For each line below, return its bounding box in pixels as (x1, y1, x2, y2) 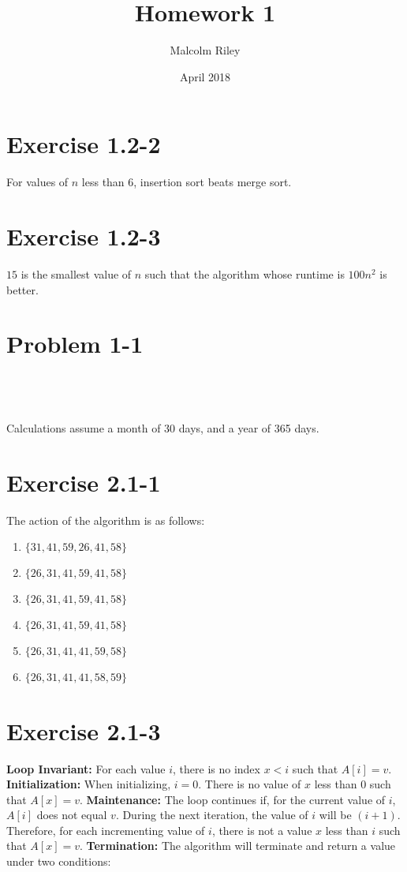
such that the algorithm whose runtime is (144, 265, 345, 282)
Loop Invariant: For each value (6, 760, 166, 777)
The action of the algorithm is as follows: (6, 511, 205, 528)
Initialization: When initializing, (6, 776, 171, 792)
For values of (6, 174, 69, 190)
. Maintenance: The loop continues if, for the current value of (79, 791, 386, 807)
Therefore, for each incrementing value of (6, 821, 205, 838)
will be (319, 807, 352, 823)
